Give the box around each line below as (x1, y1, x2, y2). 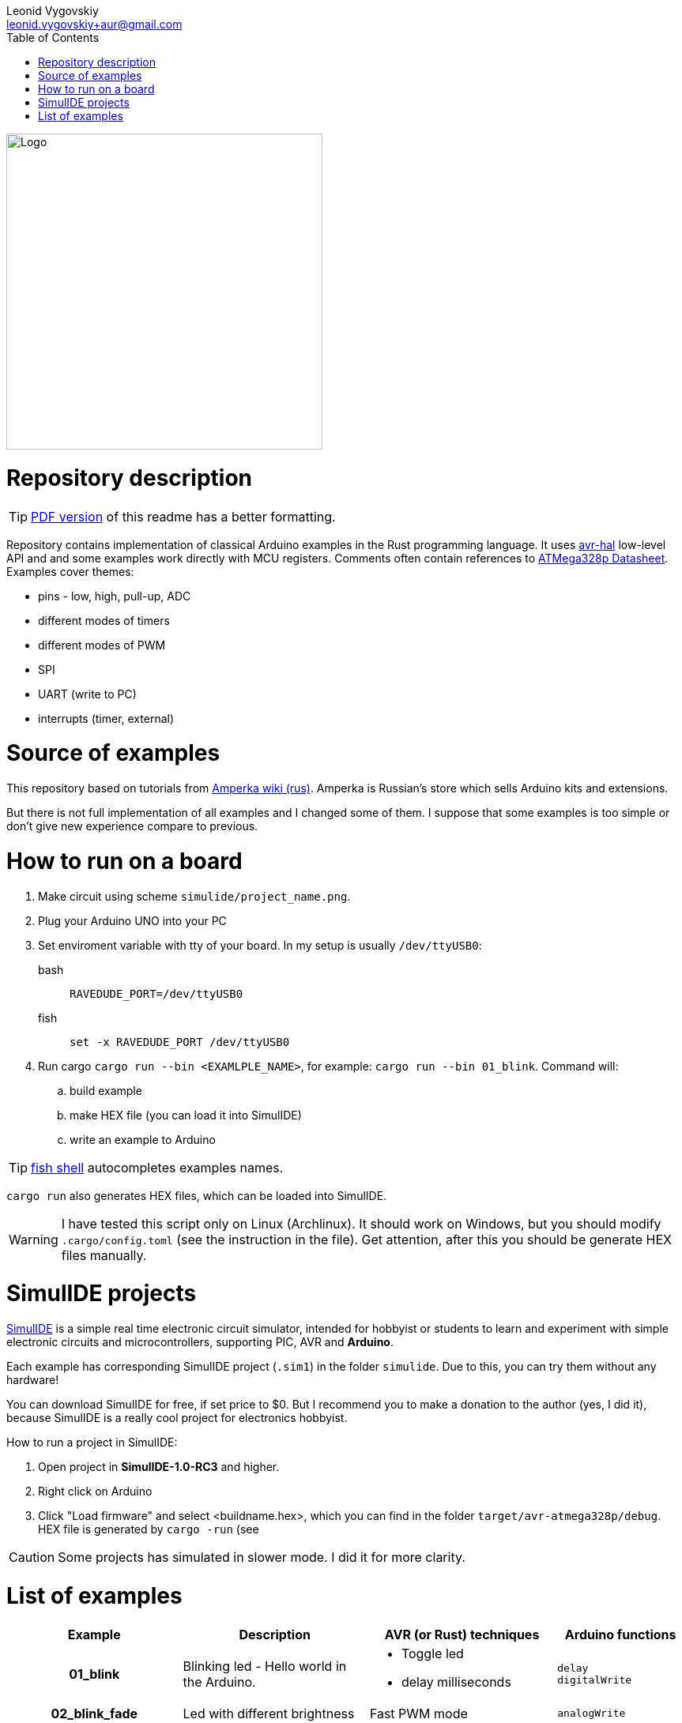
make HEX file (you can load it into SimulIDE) (70, 1108, 302, 1122)
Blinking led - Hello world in (183, 1657, 347, 1674)
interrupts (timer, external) (38, 711, 175, 725)
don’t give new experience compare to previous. (6, 819, 258, 833)
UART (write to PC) (38, 687, 137, 701)
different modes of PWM (38, 638, 166, 652)
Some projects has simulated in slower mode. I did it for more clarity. (58, 1549, 465, 1565)
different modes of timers (38, 613, 170, 627)
